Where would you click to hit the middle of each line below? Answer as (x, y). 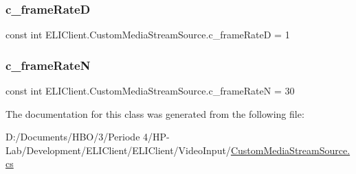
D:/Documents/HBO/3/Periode (73, 137)
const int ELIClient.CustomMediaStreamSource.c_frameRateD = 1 (148, 35)
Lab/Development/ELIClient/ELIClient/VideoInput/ (118, 150)
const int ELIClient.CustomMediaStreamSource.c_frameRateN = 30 (150, 91)
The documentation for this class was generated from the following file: (155, 113)
